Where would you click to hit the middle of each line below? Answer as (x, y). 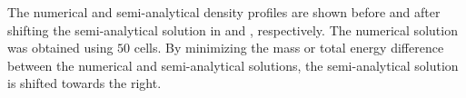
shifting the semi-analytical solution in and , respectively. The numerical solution (233, 29)
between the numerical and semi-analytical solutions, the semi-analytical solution (233, 65)
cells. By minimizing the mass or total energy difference (289, 48)
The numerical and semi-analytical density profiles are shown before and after (224, 12)
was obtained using (60, 48)
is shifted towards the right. (84, 83)
